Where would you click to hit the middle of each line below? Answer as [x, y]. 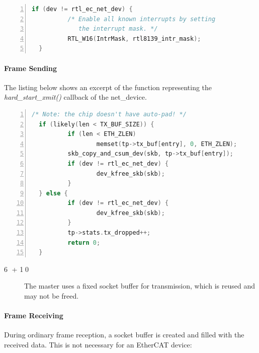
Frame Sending [31, 68]
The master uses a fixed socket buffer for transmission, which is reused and [140, 286]
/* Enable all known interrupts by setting [142, 19]
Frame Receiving [34, 315]
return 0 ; [84, 242]
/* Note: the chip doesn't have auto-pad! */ [109, 114]
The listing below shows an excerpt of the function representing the [108, 87]
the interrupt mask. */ [118, 29]
